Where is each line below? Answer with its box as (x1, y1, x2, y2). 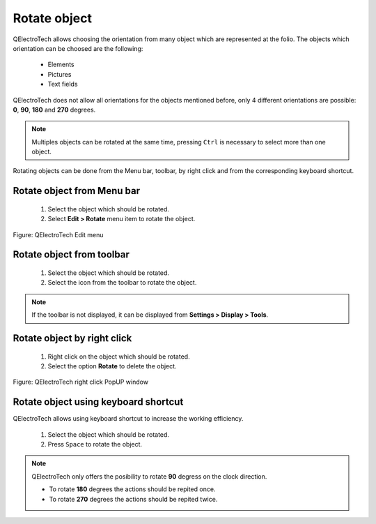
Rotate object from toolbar (13, 248, 130, 261)
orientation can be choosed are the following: (13, 44, 143, 52)
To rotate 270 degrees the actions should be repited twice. (49, 495, 218, 503)
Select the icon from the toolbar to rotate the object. (47, 278, 197, 287)
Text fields (47, 80, 78, 89)
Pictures (47, 70, 72, 78)
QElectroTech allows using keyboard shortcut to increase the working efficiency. (13, 414, 244, 423)
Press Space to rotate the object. (47, 440, 143, 449)
